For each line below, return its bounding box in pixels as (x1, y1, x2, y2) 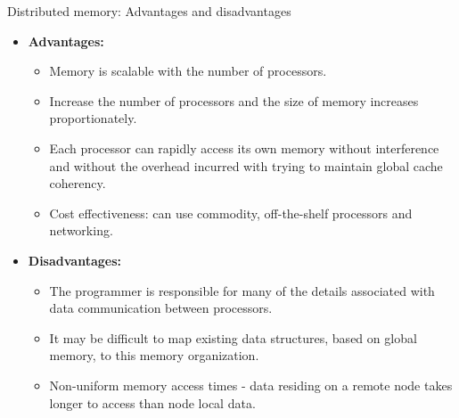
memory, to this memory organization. (49, 346, 259, 365)
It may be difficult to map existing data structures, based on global (49, 328, 417, 347)
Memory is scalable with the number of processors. (49, 61, 327, 80)
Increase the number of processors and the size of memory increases (49, 91, 419, 110)
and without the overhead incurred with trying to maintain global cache (49, 156, 443, 175)
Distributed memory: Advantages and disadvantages (7, 2, 291, 20)
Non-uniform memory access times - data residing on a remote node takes (49, 375, 453, 394)
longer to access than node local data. (49, 393, 256, 412)
